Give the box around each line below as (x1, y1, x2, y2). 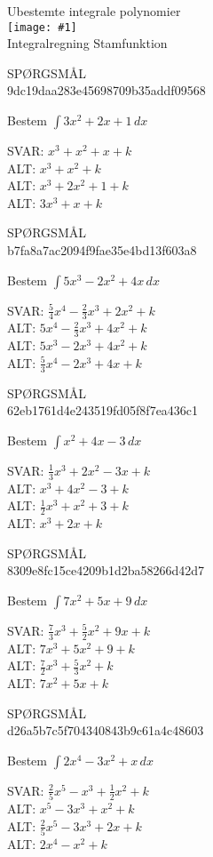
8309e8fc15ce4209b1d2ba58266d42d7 (7, 561, 205, 580)
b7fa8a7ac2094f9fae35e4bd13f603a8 (7, 241, 197, 259)
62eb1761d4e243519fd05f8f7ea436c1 (7, 401, 199, 420)
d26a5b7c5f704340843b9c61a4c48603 (7, 721, 204, 740)
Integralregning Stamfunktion (7, 34, 168, 52)
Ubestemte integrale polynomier (7, 2, 181, 20)
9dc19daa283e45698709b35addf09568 (7, 81, 206, 100)
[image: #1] (7, 20, 77, 34)
